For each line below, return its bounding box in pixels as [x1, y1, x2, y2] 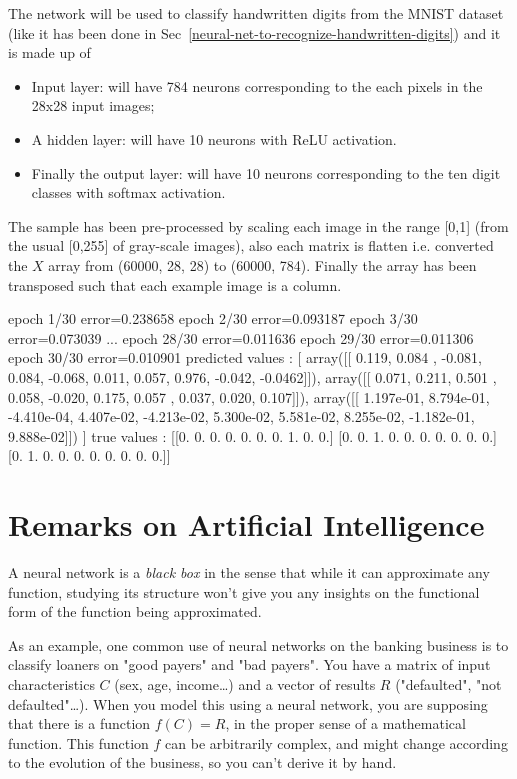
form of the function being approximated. [8, 601, 262, 622]
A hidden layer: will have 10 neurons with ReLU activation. [31, 128, 397, 149]
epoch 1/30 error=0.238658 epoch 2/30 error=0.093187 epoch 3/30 [8, 308, 418, 329]
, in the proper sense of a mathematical [225, 713, 466, 734]
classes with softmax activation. [31, 182, 226, 203]
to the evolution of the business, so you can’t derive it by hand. [8, 752, 397, 773]
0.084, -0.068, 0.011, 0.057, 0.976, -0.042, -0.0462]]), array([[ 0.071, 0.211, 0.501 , [8, 366, 497, 387]
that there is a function [8, 713, 151, 734]
